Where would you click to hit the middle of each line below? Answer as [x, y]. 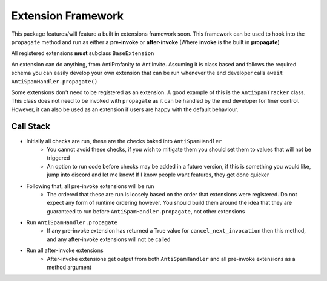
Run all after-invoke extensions [65, 250]
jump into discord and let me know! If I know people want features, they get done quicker [158, 175]
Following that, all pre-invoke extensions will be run [90, 186]
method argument [69, 267]
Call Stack [31, 127]
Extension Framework [67, 16]
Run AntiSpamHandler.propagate [72, 222]
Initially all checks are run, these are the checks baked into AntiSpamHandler [124, 141]
